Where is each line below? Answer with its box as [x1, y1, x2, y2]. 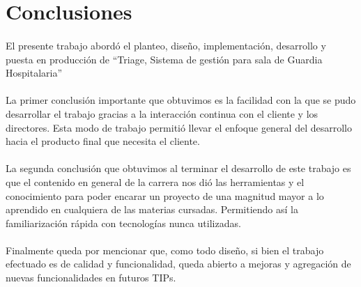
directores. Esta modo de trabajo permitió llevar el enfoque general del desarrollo [6, 120, 352, 134]
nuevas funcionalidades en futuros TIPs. [6, 270, 176, 285]
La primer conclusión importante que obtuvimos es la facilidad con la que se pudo [6, 93, 356, 107]
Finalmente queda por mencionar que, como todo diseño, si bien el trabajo [6, 242, 324, 257]
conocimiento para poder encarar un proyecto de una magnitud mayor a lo [6, 188, 324, 203]
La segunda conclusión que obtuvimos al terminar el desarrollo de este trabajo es [6, 161, 351, 176]
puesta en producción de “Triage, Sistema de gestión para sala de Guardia [6, 52, 323, 66]
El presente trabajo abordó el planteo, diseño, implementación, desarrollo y [6, 38, 326, 52]
